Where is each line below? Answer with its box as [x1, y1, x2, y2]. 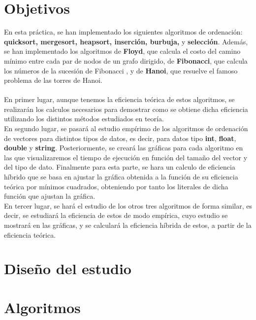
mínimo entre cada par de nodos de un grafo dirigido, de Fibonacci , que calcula [4, 55, 248, 66]
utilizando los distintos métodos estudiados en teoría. [4, 113, 164, 124]
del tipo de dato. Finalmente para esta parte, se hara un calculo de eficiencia [4, 162, 235, 172]
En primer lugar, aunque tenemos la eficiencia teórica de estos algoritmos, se [4, 94, 235, 105]
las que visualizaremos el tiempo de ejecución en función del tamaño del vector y [4, 152, 248, 162]
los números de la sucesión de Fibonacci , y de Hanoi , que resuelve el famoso [4, 65, 238, 75]
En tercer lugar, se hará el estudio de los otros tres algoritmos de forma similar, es [4, 200, 252, 211]
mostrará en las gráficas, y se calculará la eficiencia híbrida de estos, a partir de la [4, 220, 252, 230]
